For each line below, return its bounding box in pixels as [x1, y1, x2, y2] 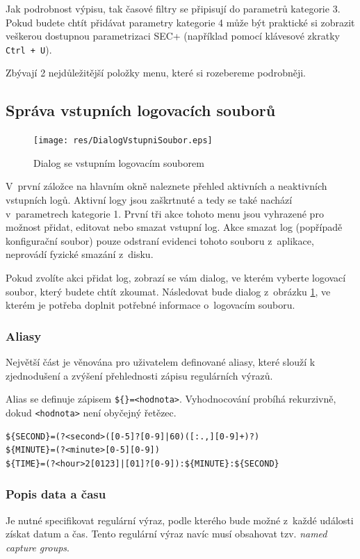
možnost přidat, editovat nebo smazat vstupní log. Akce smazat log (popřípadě [6, 220, 343, 234]
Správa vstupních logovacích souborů [6, 99, 276, 121]
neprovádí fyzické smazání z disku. [6, 247, 154, 261]
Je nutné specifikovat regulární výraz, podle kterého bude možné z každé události [6, 512, 354, 527]
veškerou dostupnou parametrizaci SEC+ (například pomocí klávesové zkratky [6, 29, 340, 43]
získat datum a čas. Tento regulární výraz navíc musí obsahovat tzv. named [6, 526, 327, 541]
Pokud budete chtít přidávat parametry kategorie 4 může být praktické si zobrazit [6, 15, 355, 29]
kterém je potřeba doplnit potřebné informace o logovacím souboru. [6, 298, 295, 312]
